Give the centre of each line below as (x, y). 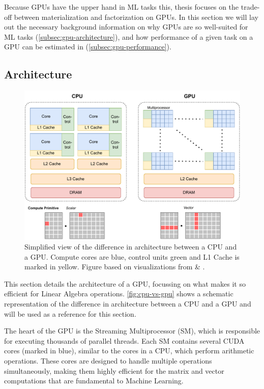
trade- (250, 7)
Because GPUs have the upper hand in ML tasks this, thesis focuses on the (122, 7)
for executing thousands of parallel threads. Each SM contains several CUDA (124, 340)
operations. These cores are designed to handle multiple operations (108, 361)
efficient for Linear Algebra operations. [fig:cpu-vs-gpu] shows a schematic (119, 294)
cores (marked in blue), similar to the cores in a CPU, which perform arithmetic (129, 351)
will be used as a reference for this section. (70, 313)
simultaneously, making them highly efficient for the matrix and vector (114, 370)
